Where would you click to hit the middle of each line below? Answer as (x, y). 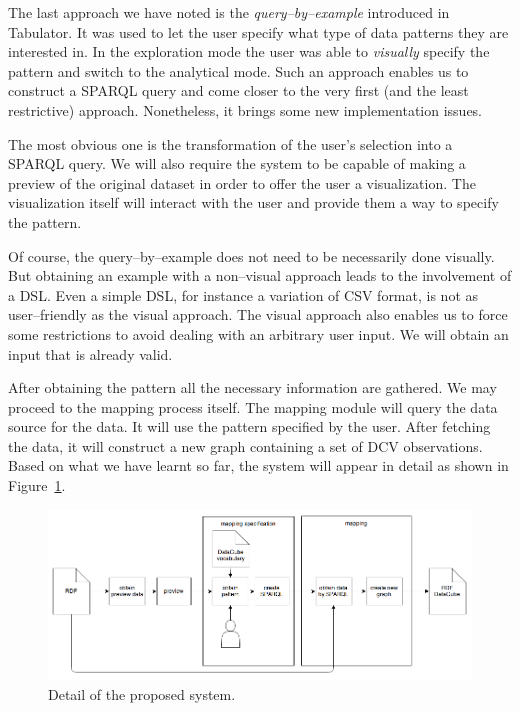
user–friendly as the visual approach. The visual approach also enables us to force (258, 314)
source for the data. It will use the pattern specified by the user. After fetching (249, 426)
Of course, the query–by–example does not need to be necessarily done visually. (251, 255)
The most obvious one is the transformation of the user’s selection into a (230, 143)
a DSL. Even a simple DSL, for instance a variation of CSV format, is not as (243, 294)
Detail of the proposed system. (142, 694)
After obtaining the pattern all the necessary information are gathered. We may (252, 387)
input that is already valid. (90, 353)
